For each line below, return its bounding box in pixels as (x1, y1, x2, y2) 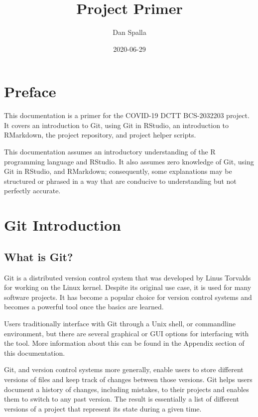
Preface (4, 81, 56, 102)
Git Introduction (4, 215, 122, 235)
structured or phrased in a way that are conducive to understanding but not (4, 175, 237, 186)
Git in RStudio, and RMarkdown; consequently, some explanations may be (4, 166, 232, 176)
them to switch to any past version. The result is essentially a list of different (4, 394, 240, 404)
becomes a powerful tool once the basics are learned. (4, 301, 164, 312)
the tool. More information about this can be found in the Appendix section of (4, 338, 245, 348)
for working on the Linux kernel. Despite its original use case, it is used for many (4, 282, 252, 292)
